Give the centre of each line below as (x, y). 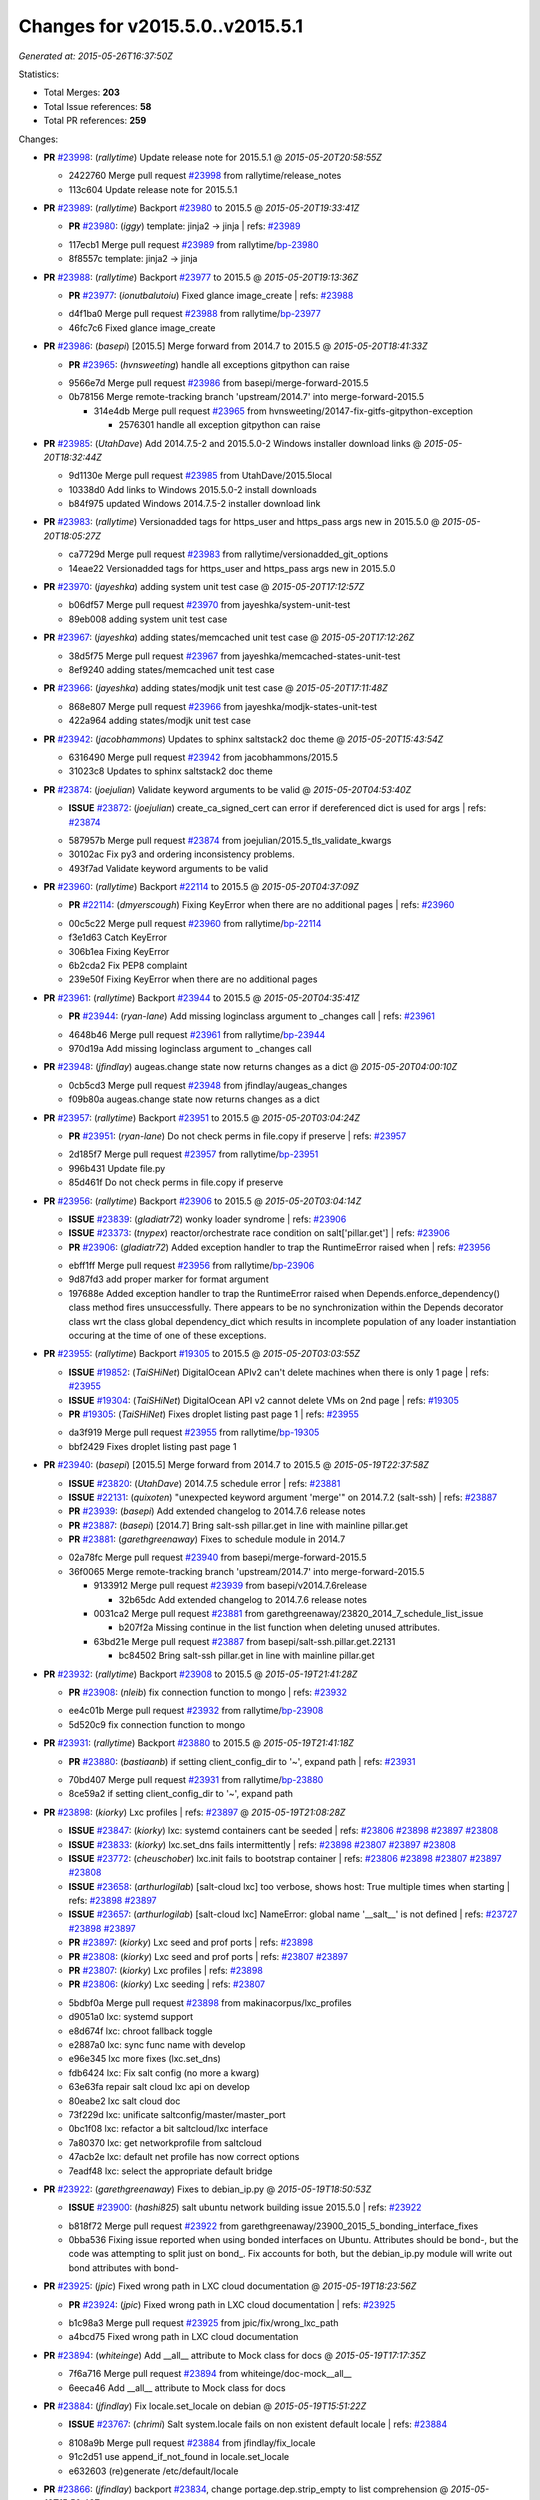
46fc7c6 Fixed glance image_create (142, 327)
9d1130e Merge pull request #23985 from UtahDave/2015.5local (200, 476)
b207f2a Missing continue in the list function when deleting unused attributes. (279, 1627)
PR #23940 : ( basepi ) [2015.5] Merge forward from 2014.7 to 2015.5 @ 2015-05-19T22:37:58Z (236, 1465)
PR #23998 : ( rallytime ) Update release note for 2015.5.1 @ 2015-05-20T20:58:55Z (212, 157)
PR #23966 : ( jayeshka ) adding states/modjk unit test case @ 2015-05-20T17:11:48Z (216, 688)
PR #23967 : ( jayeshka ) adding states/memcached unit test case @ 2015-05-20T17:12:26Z (229, 637)
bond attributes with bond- (124, 2267)
